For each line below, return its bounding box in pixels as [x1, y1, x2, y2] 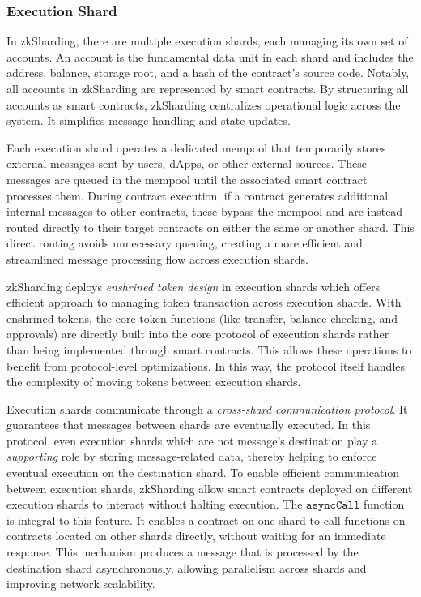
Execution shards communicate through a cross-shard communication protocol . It [6, 400, 408, 417]
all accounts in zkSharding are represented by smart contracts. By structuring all [6, 80, 409, 97]
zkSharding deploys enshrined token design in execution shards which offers [6, 277, 381, 294]
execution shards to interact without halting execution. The [6, 496, 303, 513]
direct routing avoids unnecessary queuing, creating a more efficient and [6, 234, 363, 251]
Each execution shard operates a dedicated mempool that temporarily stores [6, 139, 386, 156]
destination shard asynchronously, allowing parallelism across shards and [6, 559, 367, 576]
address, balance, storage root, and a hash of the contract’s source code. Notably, [6, 64, 410, 81]
